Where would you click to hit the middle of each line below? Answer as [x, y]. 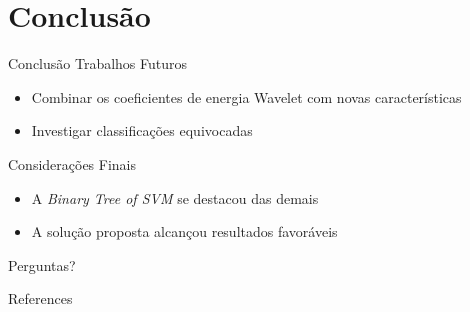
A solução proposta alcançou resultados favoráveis [184, 231]
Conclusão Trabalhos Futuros [98, 63]
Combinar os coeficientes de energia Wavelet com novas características [246, 96]
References [40, 298]
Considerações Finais [72, 163]
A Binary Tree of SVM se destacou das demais [175, 197]
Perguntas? [42, 264]
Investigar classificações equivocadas [142, 130]
